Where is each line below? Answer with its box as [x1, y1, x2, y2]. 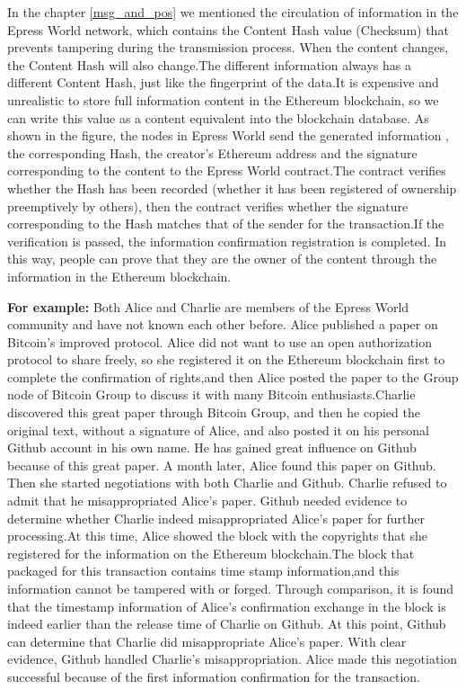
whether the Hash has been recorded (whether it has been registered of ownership [7, 178, 457, 197]
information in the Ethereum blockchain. [7, 266, 232, 285]
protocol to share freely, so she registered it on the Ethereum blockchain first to [7, 350, 445, 369]
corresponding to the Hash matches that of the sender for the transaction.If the [7, 214, 444, 233]
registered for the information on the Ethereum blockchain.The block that [7, 543, 415, 562]
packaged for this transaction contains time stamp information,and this [7, 561, 400, 580]
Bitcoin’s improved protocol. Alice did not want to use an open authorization [7, 332, 432, 351]
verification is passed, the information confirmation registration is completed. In [7, 231, 447, 250]
